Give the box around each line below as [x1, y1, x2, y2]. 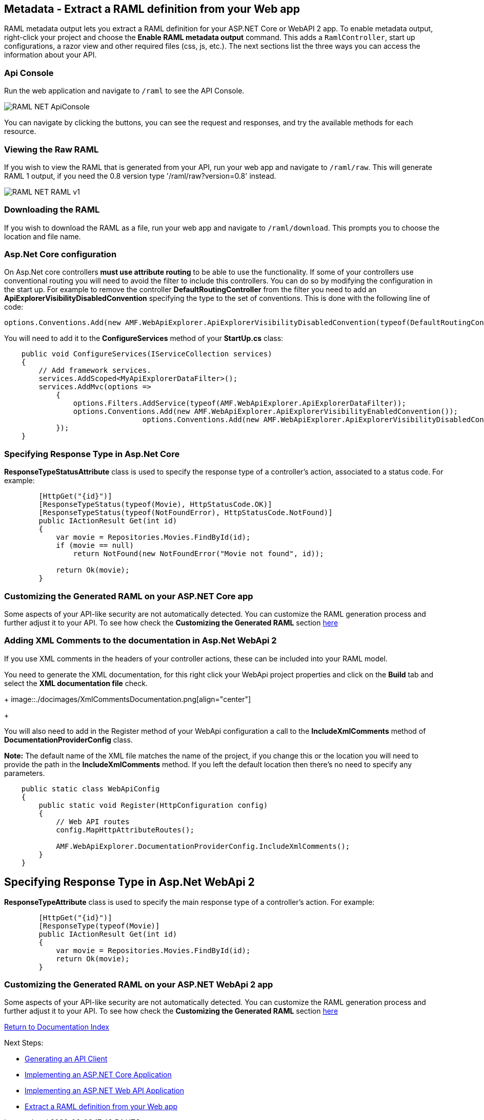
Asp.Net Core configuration [4, 249, 117, 260]
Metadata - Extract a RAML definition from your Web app [4, 3, 300, 15]
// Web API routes [56, 817, 130, 826]
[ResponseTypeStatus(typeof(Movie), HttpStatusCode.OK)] [38, 500, 272, 509]
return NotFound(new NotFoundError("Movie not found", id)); [73, 549, 324, 558]
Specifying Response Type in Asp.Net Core [4, 448, 180, 459]
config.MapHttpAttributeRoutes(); [56, 825, 194, 834]
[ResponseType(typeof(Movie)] [38, 921, 160, 930]
